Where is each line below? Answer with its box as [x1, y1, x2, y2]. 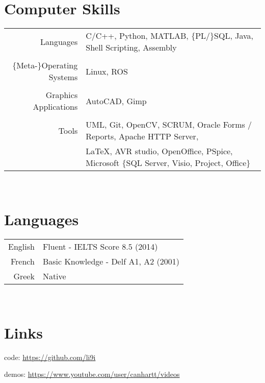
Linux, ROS [86, 65, 128, 77]
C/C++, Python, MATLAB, [86, 30, 189, 42]
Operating [41, 59, 78, 71]
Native [42, 270, 66, 282]
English [8, 240, 35, 252]
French [10, 255, 35, 267]
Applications [33, 101, 78, 113]
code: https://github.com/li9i [4, 351, 96, 362]
